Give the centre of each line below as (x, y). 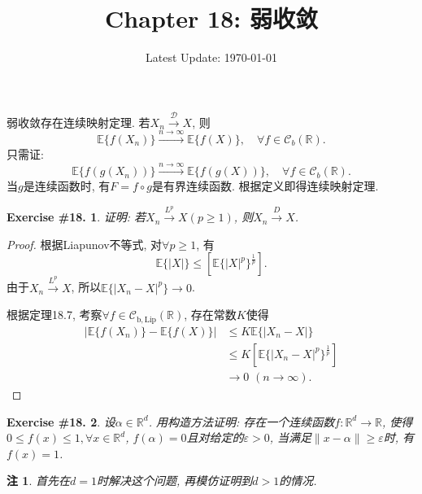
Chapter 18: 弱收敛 (211, 18)
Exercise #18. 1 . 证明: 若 (76, 217)
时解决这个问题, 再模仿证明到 (174, 481)
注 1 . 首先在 (38, 481)
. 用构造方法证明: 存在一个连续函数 (241, 421)
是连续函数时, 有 (67, 186)
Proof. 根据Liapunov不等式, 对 (85, 244)
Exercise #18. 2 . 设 (61, 421)
